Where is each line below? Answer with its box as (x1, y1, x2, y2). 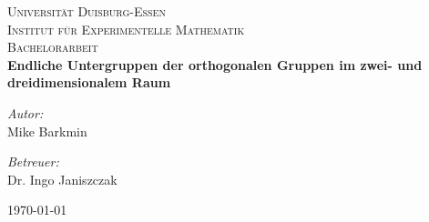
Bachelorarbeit (7, 37, 98, 56)
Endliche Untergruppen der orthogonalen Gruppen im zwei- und (7, 55, 423, 74)
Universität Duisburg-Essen (7, 2, 166, 20)
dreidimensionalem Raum (7, 73, 171, 92)
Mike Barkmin (7, 121, 87, 140)
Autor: (7, 103, 44, 122)
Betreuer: (7, 152, 59, 171)
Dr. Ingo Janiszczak (7, 169, 117, 188)
